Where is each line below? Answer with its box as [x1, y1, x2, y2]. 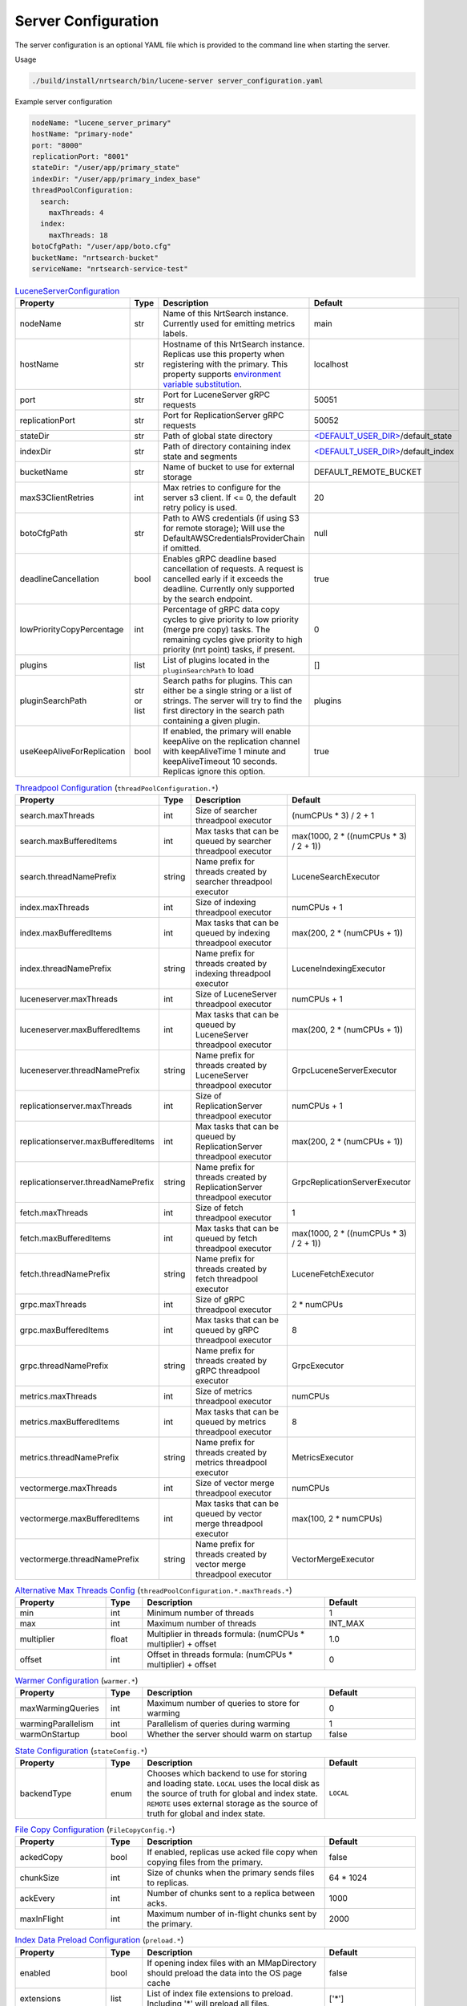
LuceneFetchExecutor [291, 1268, 375, 1279]
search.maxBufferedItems [19, 835, 118, 847]
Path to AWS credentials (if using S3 [163, 513, 300, 524]
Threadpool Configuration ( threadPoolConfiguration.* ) [14, 782, 219, 794]
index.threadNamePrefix [19, 963, 112, 974]
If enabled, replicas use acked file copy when [147, 1846, 318, 1858]
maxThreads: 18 [48, 230, 108, 240]
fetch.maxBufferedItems [19, 1232, 111, 1244]
